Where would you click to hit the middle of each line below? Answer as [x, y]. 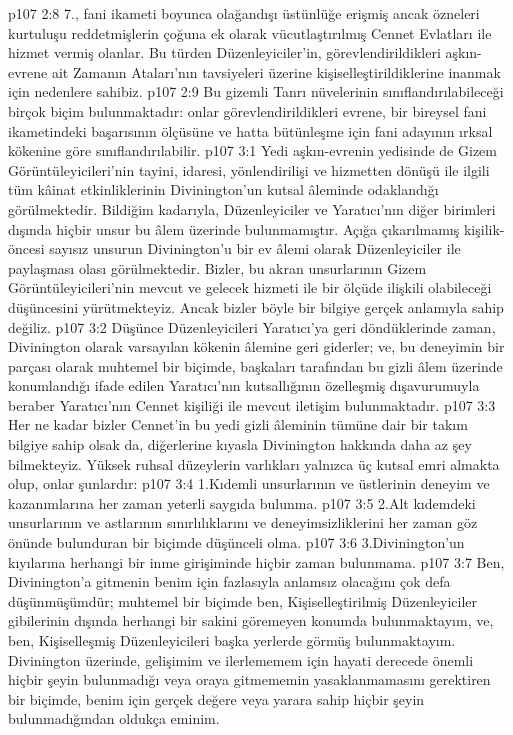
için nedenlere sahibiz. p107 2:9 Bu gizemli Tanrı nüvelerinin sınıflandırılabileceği [256, 91]
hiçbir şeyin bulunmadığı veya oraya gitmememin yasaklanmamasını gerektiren [249, 679]
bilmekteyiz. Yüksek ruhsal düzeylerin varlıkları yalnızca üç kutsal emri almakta [254, 463]
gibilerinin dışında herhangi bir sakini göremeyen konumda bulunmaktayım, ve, [251, 620]
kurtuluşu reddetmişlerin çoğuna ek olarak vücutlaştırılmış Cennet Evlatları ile [250, 32]
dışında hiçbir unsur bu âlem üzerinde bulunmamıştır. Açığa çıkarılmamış [234, 228]
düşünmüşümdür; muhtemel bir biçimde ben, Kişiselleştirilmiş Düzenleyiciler [243, 600]
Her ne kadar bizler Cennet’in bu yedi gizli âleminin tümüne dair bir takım [238, 424]
